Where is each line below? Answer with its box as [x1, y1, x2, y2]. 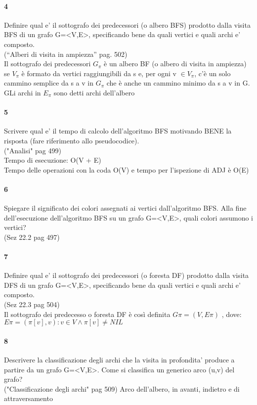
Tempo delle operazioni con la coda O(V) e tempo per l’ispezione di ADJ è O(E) [4, 164, 249, 175]
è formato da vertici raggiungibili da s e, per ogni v [21, 68, 176, 78]
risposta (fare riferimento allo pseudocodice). [4, 135, 139, 145]
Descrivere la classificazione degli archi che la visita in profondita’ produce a [4, 355, 235, 365]
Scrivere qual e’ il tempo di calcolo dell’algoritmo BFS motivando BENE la [4, 126, 232, 136]
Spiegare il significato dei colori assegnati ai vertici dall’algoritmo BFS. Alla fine [4, 203, 247, 213]
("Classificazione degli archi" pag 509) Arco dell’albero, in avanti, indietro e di [4, 383, 240, 394]
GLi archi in [4, 87, 41, 97]
